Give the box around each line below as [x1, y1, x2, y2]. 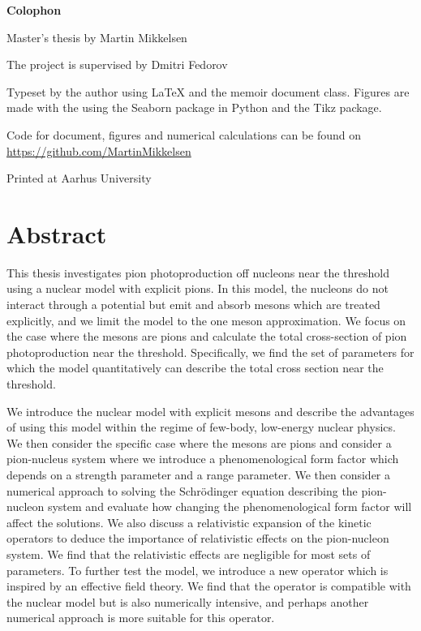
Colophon [6, 2, 62, 18]
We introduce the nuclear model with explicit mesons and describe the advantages [6, 402, 415, 419]
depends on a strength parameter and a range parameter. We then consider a [6, 466, 391, 483]
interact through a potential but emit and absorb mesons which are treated [6, 296, 380, 313]
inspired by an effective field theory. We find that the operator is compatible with [6, 577, 411, 595]
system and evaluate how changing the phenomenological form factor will [47, 498, 412, 515]
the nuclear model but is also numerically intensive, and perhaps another [6, 593, 369, 610]
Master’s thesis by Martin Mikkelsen [6, 28, 187, 45]
